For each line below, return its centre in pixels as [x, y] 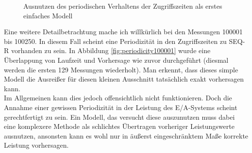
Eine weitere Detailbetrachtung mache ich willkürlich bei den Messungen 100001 [123, 32]
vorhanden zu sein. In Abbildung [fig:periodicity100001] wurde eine [111, 50]
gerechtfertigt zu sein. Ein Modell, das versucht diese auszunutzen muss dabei [119, 117]
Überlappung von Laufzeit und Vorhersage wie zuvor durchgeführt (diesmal [116, 60]
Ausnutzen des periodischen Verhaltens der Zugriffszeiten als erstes [123, 6]
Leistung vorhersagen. [36, 145]
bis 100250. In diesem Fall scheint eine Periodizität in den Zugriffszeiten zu [115, 41]
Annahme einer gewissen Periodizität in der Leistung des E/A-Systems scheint [121, 107]
